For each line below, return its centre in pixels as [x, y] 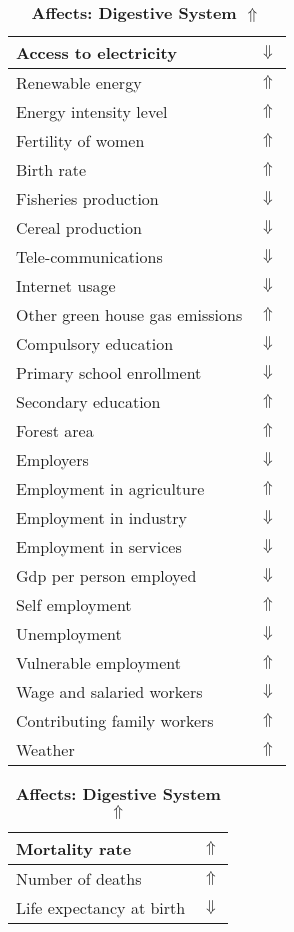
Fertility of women [80, 140]
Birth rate [51, 169]
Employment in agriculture [110, 488]
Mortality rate [74, 848]
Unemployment [69, 633]
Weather [45, 749]
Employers [52, 459]
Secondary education [88, 401]
